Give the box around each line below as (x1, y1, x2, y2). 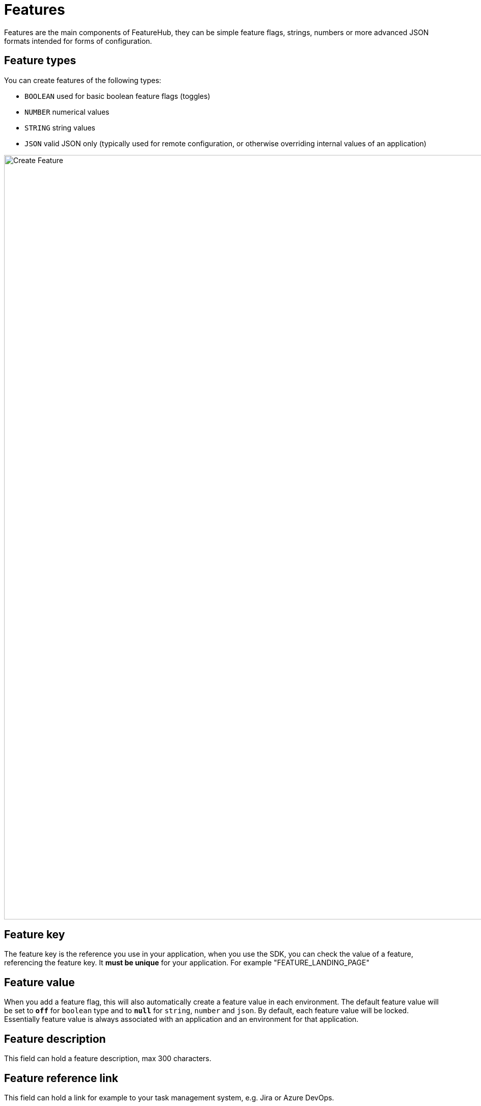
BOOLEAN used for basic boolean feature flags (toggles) (24, 91, 210, 100)
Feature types (4, 54, 76, 67)
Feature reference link (4, 1071, 118, 1085)
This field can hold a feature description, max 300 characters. (4, 1054, 211, 1063)
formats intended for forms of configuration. (4, 36, 152, 45)
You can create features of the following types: (4, 75, 162, 85)
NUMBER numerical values (24, 107, 110, 116)
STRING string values (24, 123, 95, 132)
